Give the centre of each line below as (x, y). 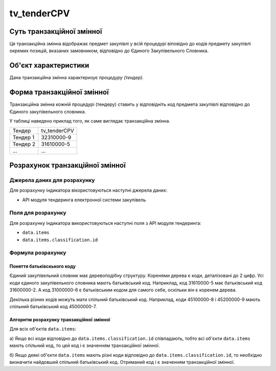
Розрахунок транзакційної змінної (68, 165)
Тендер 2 (24, 144)
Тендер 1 (24, 137)
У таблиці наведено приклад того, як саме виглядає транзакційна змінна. (90, 121)
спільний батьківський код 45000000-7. (53, 307)
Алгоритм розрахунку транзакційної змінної (60, 320)
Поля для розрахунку (38, 213)
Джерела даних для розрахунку (52, 180)
